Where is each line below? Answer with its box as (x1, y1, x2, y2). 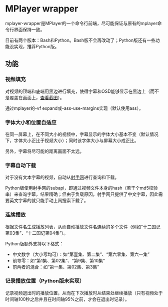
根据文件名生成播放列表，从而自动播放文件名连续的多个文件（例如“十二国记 (5, 224, 161, 230)
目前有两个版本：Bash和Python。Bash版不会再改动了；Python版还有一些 (5, 37, 156, 43)
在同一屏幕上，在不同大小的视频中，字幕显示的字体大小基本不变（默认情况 (5, 131, 158, 137)
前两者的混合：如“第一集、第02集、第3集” (12, 264, 99, 270)
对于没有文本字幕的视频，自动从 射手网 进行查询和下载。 (5, 174, 119, 181)
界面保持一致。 (13, 26, 45, 33)
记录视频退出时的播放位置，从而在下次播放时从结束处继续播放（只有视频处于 (5, 289, 163, 296)
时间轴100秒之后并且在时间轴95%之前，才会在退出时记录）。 (5, 296, 130, 302)
